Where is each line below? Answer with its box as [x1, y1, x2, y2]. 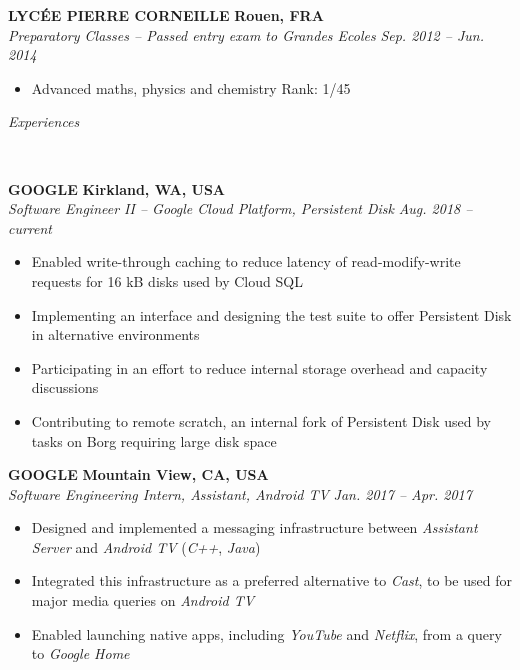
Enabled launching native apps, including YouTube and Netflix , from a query [31, 623, 502, 644]
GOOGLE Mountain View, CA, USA [8, 464, 269, 485]
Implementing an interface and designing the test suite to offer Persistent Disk [31, 304, 512, 325]
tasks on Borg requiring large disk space [31, 430, 277, 451]
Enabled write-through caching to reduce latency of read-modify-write [31, 251, 461, 272]
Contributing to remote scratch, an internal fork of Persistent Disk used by [31, 410, 491, 431]
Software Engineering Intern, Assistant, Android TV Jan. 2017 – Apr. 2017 [8, 483, 472, 504]
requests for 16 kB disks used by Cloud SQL [31, 270, 303, 291]
